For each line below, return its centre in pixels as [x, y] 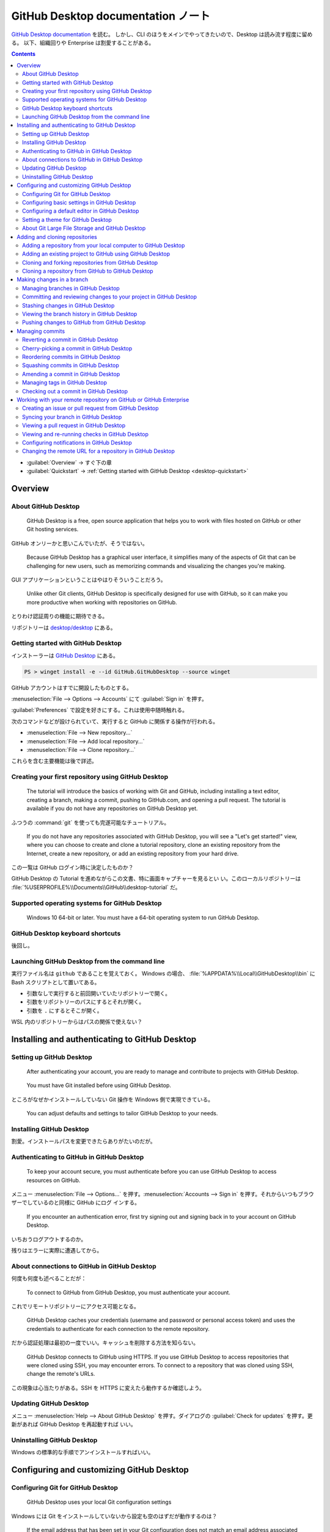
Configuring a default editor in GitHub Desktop [81, 211]
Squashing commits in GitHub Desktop [71, 365]
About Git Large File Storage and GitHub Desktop [84, 228]
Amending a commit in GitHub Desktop [71, 374]
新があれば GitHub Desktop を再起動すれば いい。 [74, 1424]
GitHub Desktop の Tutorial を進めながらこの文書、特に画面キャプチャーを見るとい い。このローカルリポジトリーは [156, 879]
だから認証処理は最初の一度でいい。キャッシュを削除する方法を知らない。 [105, 1343]
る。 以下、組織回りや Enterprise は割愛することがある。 [83, 42]
